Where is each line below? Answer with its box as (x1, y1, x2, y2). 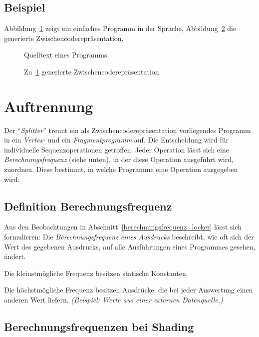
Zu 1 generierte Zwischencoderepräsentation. (24, 66, 161, 76)
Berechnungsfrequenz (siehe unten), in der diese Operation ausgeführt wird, (4, 154, 234, 164)
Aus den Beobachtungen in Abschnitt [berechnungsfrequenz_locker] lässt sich (4, 221, 242, 232)
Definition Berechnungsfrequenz (4, 198, 172, 213)
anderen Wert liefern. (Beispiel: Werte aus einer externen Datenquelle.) (4, 294, 223, 305)
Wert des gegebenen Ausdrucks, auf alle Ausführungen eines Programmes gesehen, (4, 241, 256, 251)
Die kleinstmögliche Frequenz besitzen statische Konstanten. (4, 267, 188, 278)
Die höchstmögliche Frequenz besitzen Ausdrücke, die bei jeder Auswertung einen (4, 284, 253, 295)
